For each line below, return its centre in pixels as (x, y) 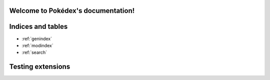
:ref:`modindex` (37, 45)
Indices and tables (38, 27)
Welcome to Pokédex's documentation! (72, 11)
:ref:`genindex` (37, 39)
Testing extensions (40, 67)
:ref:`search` (34, 53)
